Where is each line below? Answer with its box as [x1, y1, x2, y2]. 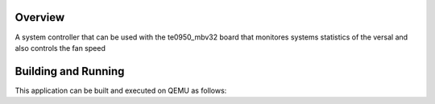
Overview [14, 10, 65, 24]
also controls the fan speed [14, 43, 106, 52]
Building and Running [14, 64, 125, 78]
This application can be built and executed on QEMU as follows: [14, 85, 227, 95]
